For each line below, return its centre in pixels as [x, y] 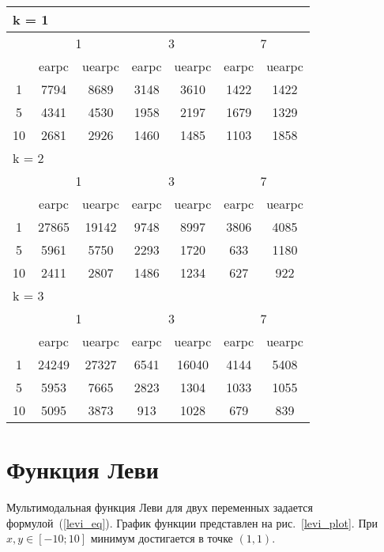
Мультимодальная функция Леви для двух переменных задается [160, 507]
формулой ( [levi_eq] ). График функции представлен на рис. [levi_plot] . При [192, 522]
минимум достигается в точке [162, 538]
